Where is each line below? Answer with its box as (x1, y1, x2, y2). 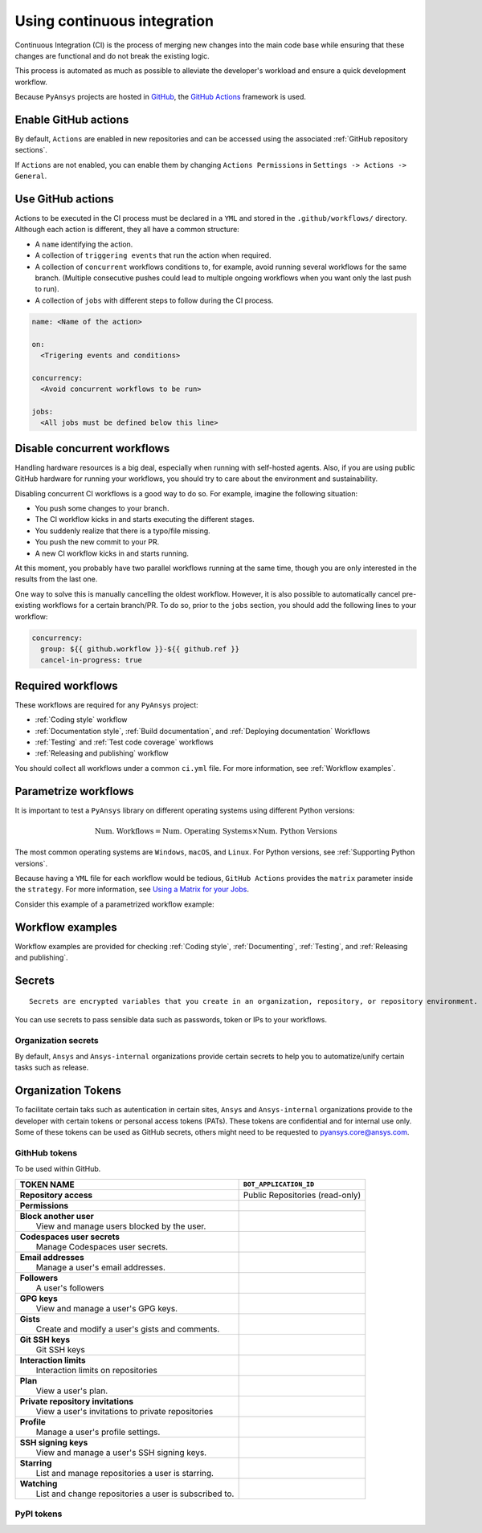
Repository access (19, 1189, 93, 1201)
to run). (35, 284, 59, 294)
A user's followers (35, 1282, 104, 1293)
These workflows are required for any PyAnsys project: (14, 699, 198, 710)
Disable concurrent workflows (14, 442, 170, 455)
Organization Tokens (14, 1084, 122, 1098)
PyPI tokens (14, 1508, 63, 1519)
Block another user (19, 1210, 94, 1221)
